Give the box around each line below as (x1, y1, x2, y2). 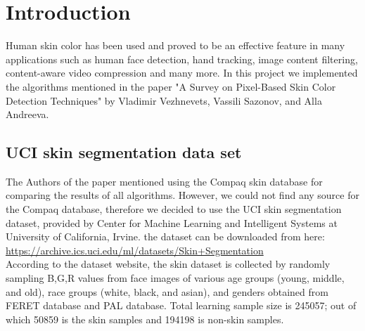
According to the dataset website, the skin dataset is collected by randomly (6, 257, 331, 271)
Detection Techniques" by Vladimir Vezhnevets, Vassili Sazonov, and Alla (6, 93, 322, 108)
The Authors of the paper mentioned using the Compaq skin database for (6, 174, 323, 188)
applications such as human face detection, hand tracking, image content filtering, (6, 51, 358, 66)
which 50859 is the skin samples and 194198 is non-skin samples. (6, 311, 284, 326)
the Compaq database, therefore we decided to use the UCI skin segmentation (6, 202, 342, 216)
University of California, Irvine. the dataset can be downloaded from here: (6, 229, 325, 244)
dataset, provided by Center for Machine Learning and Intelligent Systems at (6, 215, 338, 230)
